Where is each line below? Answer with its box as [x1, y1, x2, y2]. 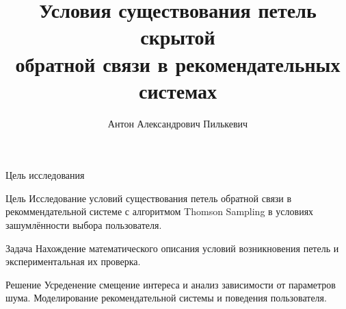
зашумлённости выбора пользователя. [5, 218, 162, 232]
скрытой [140, 23, 215, 51]
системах [138, 76, 217, 104]
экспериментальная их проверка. [5, 254, 141, 269]
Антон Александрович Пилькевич [107, 116, 248, 130]
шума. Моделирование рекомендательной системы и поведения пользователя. [5, 291, 327, 305]
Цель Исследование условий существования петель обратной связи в [5, 190, 292, 205]
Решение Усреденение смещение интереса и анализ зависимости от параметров [5, 277, 336, 291]
